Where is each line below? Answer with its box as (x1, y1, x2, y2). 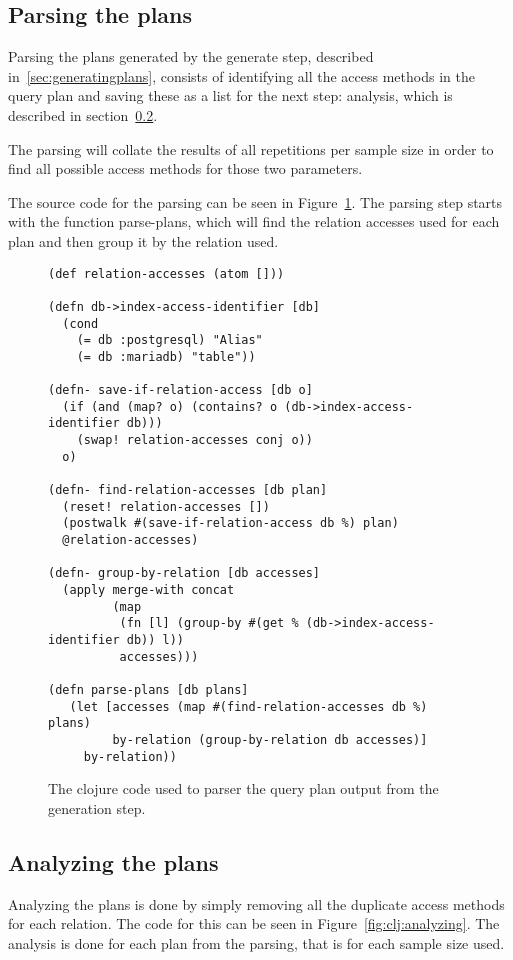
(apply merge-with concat (62, 583, 235, 598)
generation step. (48, 797, 146, 818)
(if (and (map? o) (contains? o (62, 399, 278, 414)
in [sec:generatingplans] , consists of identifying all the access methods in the (8, 65, 475, 86)
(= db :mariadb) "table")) (76, 349, 256, 364)
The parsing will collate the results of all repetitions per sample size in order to (8, 138, 494, 159)
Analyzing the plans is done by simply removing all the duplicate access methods (8, 893, 505, 914)
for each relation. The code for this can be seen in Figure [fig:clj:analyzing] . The (8, 913, 500, 934)
